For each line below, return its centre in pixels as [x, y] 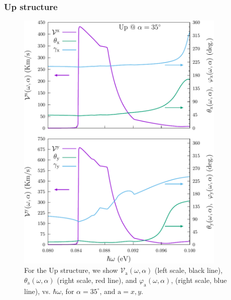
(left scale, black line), [189, 270]
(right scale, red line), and [97, 280]
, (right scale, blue [199, 280]
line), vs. [37, 291]
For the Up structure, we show [71, 270]
